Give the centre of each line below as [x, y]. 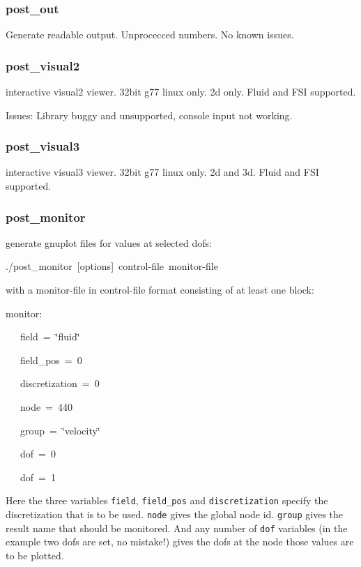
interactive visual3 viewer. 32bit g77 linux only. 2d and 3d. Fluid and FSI [162, 172]
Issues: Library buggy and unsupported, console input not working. [149, 115]
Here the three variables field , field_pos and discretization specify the [167, 500]
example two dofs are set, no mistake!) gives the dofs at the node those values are [180, 542]
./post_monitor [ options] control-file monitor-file [112, 266]
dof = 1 [38, 477]
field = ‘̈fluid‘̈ [50, 337]
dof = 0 [38, 454]
